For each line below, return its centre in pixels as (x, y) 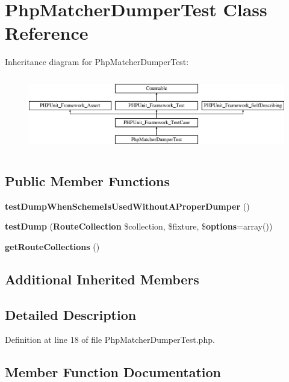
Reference (47, 33)
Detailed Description (71, 314)
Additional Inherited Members (102, 279)
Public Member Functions (87, 180)
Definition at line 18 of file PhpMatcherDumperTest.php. (110, 340)
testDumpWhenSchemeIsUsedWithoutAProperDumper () (127, 206)
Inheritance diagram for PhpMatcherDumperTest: (97, 62)
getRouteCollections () (52, 246)
